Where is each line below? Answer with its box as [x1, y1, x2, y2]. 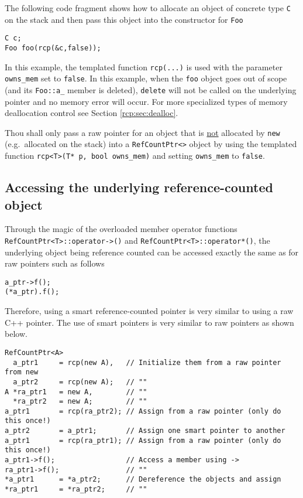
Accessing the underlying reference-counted [5, 178, 273, 196]
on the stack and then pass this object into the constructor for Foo [5, 13, 243, 25]
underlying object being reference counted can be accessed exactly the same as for [5, 245, 299, 258]
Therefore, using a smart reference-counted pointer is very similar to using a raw [5, 305, 294, 317]
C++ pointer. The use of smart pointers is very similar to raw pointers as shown [5, 316, 294, 328]
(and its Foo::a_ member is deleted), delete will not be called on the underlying [5, 83, 297, 95]
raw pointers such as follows [5, 257, 105, 270]
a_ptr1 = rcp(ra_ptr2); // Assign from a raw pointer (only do [5, 407, 281, 415]
